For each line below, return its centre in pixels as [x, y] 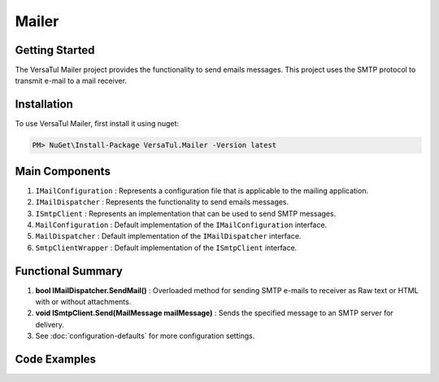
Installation [44, 105]
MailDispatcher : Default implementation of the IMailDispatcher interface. [168, 236]
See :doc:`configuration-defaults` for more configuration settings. [145, 336]
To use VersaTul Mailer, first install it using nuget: [97, 124]
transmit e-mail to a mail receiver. [71, 81]
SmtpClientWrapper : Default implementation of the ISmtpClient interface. [166, 248]
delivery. [50, 324]
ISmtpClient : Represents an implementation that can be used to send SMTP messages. [186, 213]
